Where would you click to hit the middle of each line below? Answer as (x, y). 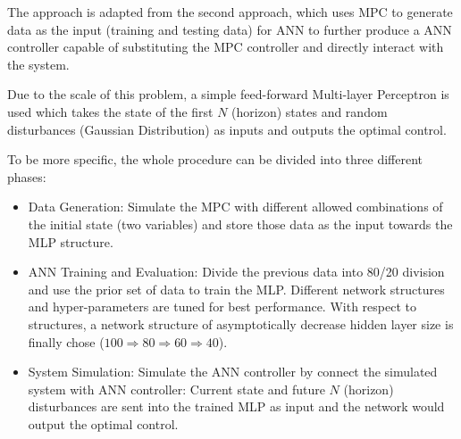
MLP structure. (71, 241)
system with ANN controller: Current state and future (176, 389)
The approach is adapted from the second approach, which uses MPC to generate (230, 12)
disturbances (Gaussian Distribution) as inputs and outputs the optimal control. (227, 129)
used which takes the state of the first (110, 111)
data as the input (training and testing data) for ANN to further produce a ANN (230, 29)
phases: (27, 176)
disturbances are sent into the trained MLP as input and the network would (236, 406)
